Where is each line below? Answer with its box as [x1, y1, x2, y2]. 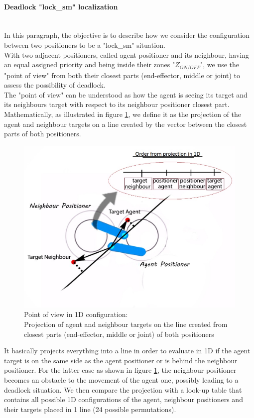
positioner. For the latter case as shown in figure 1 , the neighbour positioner [4, 365, 237, 375]
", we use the [200, 59, 239, 70]
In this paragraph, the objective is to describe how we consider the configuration [4, 30, 250, 40]
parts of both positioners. [4, 128, 81, 139]
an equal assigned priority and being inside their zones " [4, 59, 175, 70]
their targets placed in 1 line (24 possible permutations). [4, 404, 176, 414]
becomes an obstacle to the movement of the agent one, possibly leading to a [4, 374, 239, 385]
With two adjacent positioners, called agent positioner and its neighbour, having [4, 49, 250, 60]
